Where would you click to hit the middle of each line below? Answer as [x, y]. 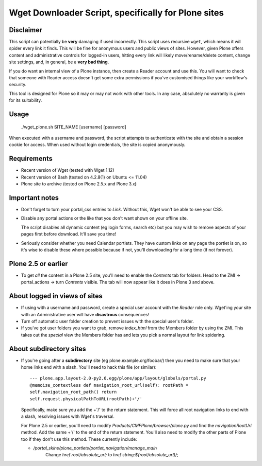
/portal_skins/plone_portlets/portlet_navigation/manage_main [95, 448]
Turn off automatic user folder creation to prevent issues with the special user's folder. [107, 321]
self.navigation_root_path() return [73, 392]
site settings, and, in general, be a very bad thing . [59, 62]
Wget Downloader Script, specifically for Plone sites [116, 13]
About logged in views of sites [56, 296]
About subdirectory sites [48, 349]
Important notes [34, 198]
